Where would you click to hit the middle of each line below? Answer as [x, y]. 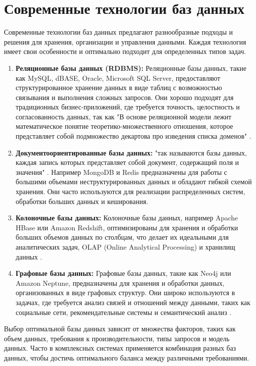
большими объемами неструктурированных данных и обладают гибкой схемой [134, 182]
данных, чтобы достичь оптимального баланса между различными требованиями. [127, 357]
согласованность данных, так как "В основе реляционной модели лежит [124, 116]
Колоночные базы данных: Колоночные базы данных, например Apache [127, 218]
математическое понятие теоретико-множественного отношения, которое [124, 126]
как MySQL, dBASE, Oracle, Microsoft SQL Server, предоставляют [118, 78]
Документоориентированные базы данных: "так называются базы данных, [131, 152]
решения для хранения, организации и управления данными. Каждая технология [125, 41]
